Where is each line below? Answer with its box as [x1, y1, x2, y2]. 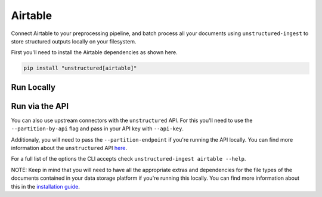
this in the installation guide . [11, 183, 80, 190]
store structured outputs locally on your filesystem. [11, 37, 137, 45]
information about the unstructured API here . [11, 145, 128, 151]
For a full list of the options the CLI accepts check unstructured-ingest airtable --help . [11, 155, 246, 162]
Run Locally [11, 82, 56, 92]
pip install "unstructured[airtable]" [23, 65, 137, 71]
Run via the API [11, 101, 69, 111]
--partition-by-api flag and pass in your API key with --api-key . [11, 125, 184, 132]
